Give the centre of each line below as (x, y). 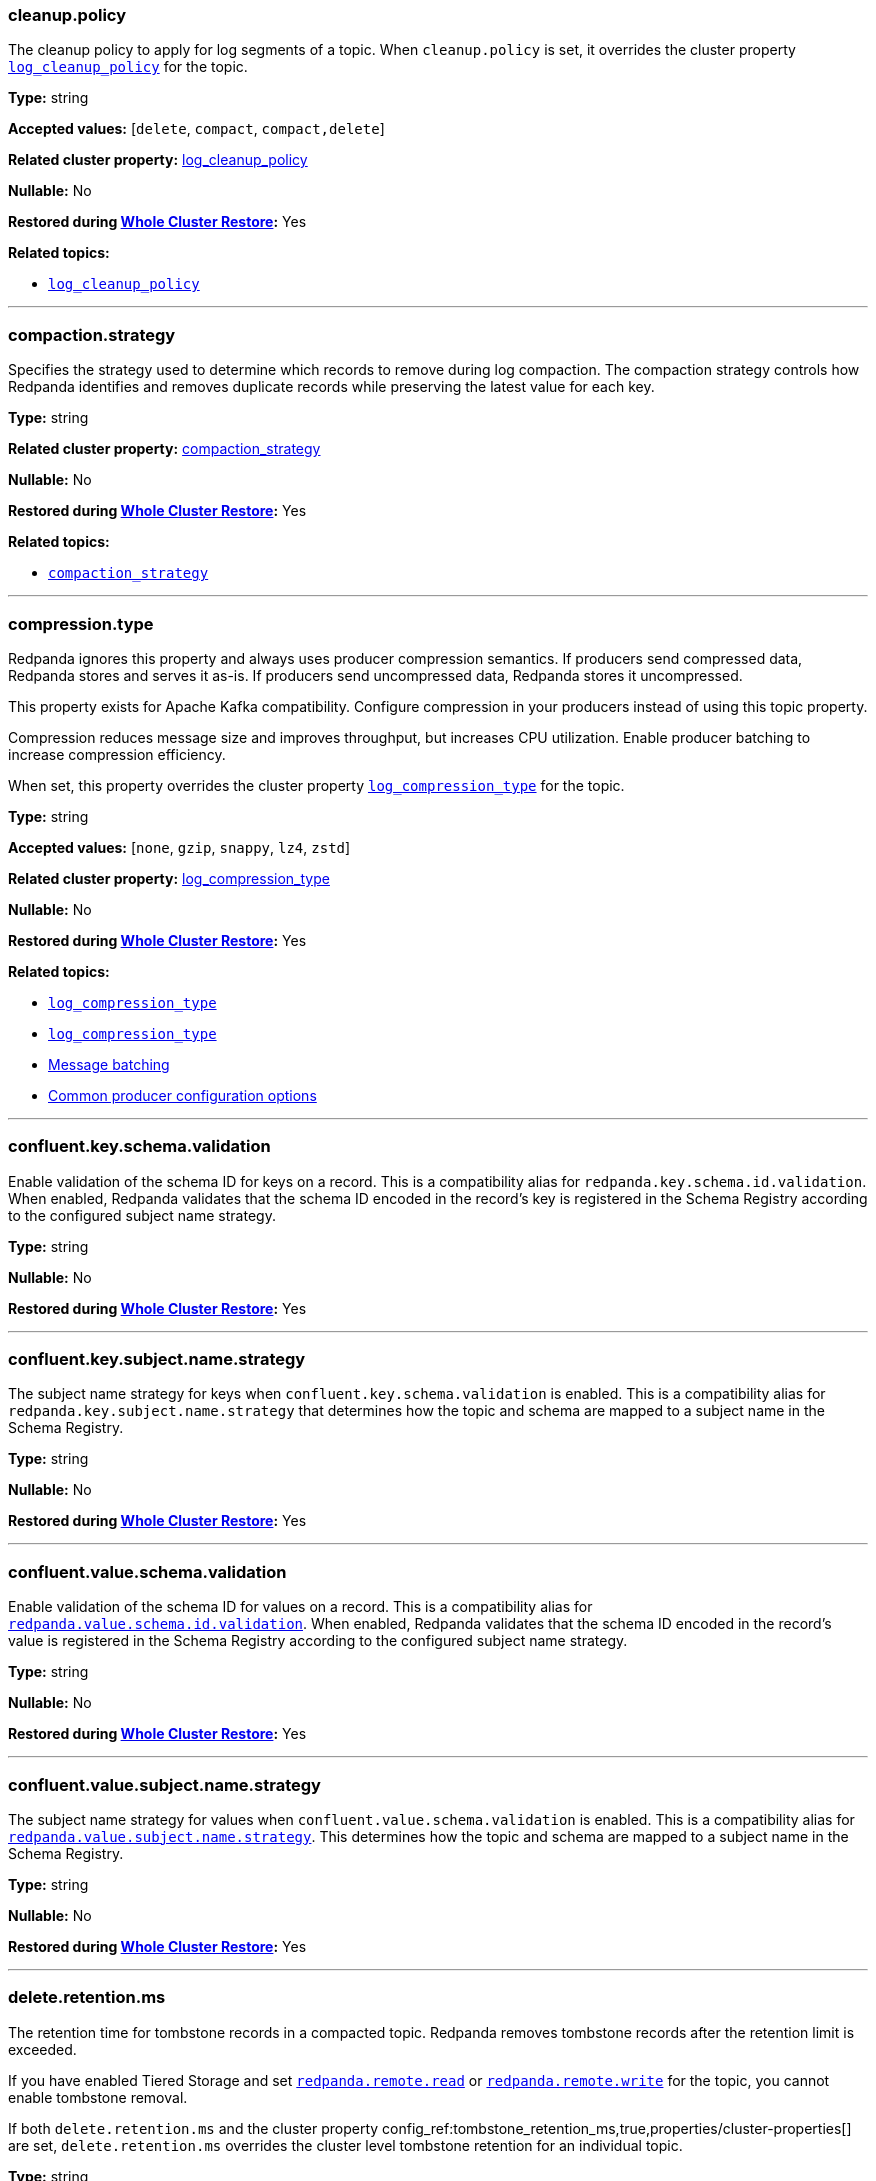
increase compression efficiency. (117, 754)
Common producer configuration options (182, 1095)
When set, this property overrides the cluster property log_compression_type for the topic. (316, 785)
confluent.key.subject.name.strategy (157, 1359)
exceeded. (42, 2049)
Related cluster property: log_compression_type (169, 878)
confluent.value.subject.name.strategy (164, 1784)
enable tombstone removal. (98, 2097)
